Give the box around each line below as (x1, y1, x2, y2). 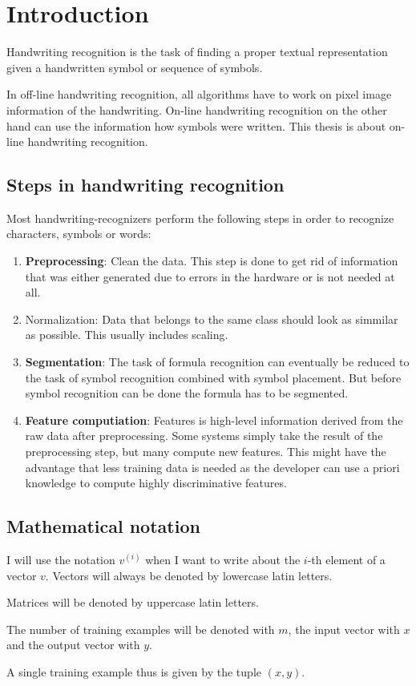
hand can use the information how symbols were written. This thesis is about (6, 117, 386, 134)
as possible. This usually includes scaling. (25, 326, 228, 343)
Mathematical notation (6, 514, 200, 539)
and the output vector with (6, 636, 140, 653)
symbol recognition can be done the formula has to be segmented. (25, 385, 349, 402)
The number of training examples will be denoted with (6, 620, 275, 637)
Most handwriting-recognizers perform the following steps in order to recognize (6, 209, 394, 226)
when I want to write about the (145, 551, 301, 567)
